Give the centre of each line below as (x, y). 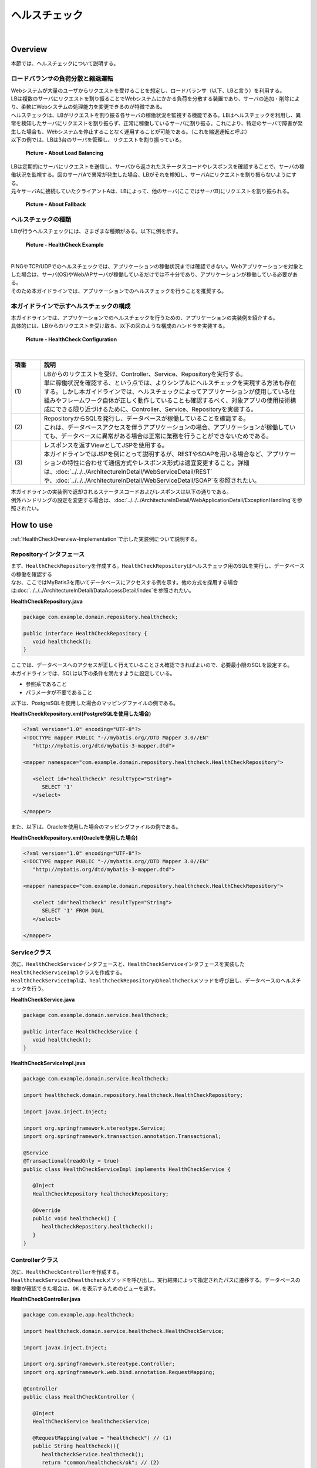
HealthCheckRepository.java (47, 601)
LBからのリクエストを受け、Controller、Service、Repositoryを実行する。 (145, 374)
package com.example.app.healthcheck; (79, 1315)
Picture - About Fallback (56, 204)
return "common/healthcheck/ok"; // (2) (101, 1463)
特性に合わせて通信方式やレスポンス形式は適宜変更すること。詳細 (158, 463)
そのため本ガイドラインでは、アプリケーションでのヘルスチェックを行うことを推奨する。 (119, 291)
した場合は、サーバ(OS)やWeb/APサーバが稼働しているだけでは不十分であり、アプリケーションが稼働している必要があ (154, 274)
